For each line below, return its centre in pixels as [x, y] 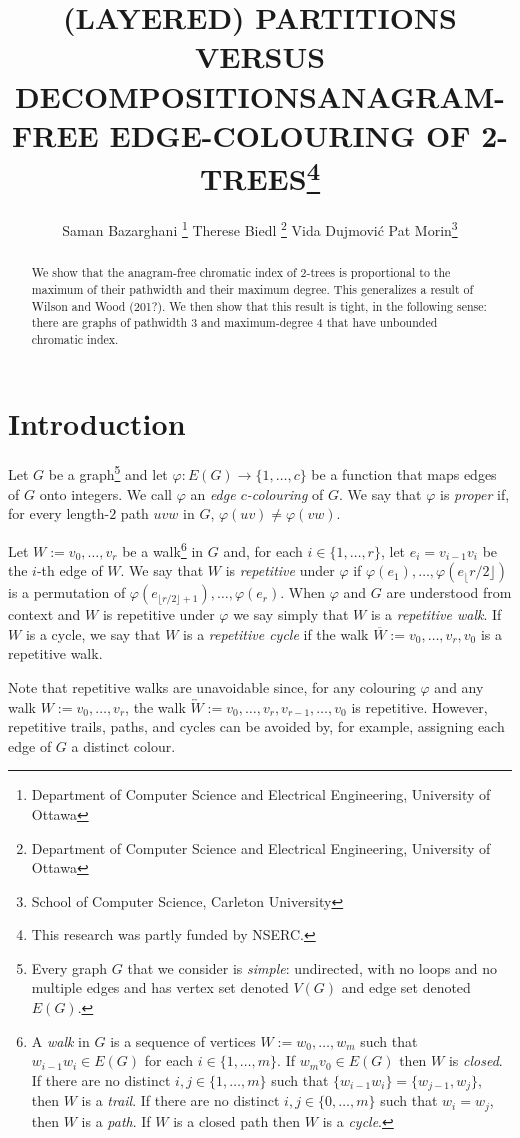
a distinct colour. [123, 745]
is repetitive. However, [419, 706]
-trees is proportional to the [378, 272]
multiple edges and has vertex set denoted [160, 987]
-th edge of [69, 570]
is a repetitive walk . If [436, 614]
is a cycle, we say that [93, 633]
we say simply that [291, 614]
